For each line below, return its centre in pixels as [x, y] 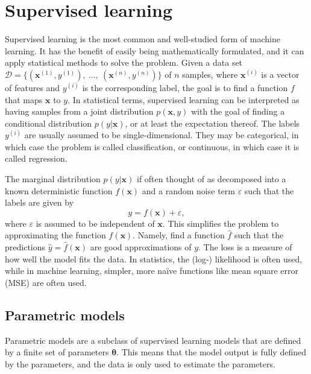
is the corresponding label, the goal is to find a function [185, 87]
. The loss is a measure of [245, 247]
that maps [24, 99]
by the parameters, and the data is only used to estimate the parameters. [140, 363]
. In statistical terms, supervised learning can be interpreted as [184, 99]
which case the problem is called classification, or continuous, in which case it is [152, 146]
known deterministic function [59, 190]
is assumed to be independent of [95, 223]
